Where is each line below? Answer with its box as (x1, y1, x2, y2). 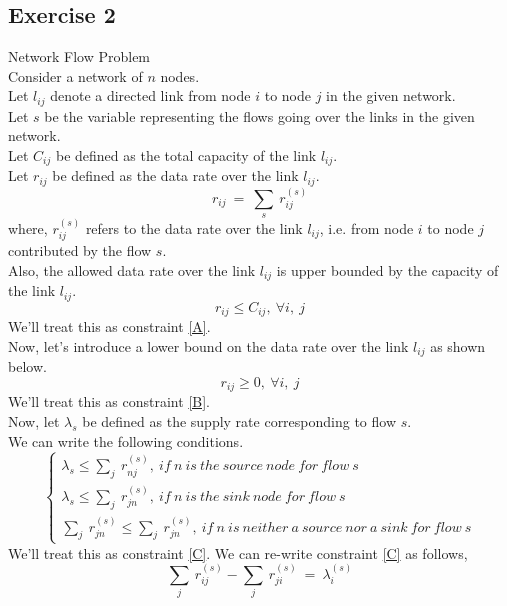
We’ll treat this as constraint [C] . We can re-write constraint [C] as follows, (8, 542, 468, 563)
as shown (430, 335, 486, 356)
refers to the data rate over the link (85, 217, 303, 238)
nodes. (160, 65, 200, 86)
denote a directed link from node (50, 85, 251, 106)
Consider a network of (8, 65, 143, 86)
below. (8, 356, 47, 377)
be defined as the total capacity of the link (55, 145, 317, 166)
